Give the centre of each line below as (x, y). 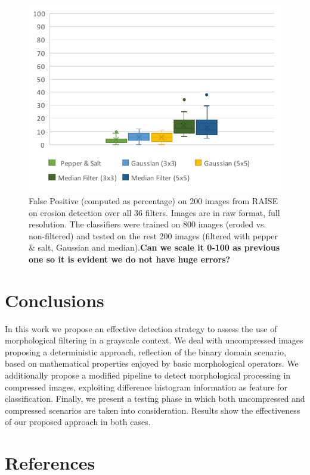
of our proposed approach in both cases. (78, 422)
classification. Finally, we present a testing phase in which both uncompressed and (155, 399)
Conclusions (55, 300)
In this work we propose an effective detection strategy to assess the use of (141, 328)
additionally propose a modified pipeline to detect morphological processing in (148, 375)
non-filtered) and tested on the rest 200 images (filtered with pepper (154, 235)
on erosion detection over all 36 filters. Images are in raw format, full (154, 212)
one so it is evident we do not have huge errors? (130, 259)
